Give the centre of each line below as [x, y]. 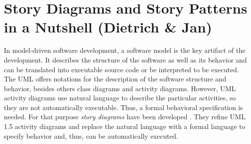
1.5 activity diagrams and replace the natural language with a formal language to [125, 126]
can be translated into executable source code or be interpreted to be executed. [121, 69]
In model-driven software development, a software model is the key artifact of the [125, 50]
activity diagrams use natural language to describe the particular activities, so [120, 98]
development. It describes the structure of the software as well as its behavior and [125, 59]
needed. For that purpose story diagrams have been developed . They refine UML [125, 117]
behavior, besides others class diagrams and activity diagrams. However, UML [120, 88]
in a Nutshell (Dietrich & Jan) [108, 27]
